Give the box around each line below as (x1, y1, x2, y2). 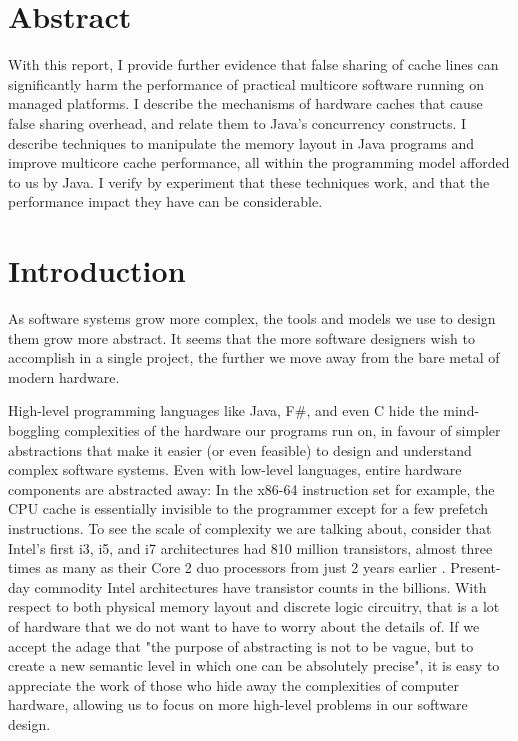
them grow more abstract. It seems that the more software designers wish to (8, 327, 475, 348)
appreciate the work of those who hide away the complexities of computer (8, 674, 459, 695)
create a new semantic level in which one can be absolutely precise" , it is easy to (8, 655, 500, 676)
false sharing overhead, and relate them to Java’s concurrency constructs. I (8, 112, 467, 133)
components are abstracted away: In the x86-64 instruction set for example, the (8, 478, 495, 499)
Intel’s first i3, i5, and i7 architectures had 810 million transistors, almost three (8, 537, 493, 558)
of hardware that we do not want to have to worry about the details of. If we (8, 615, 480, 636)
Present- (450, 557, 501, 578)
